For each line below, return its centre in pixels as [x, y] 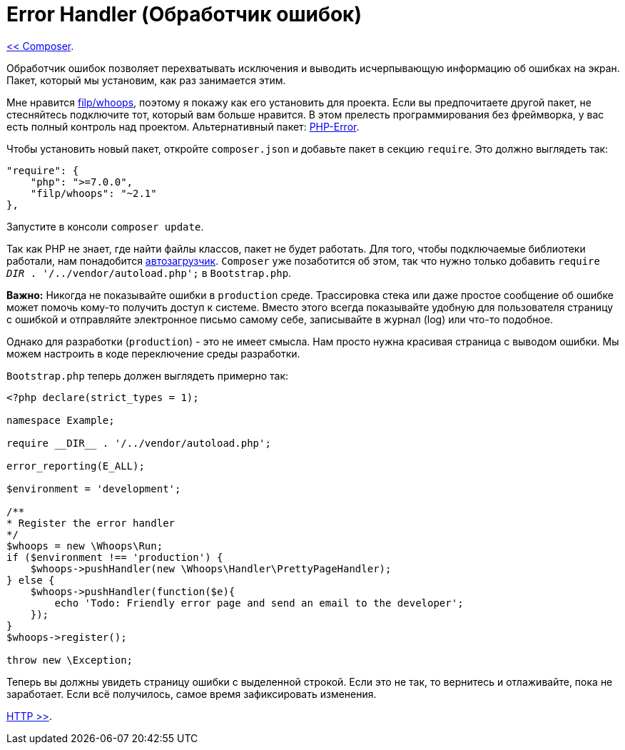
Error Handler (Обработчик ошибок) [184, 14]
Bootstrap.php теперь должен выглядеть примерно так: [148, 375]
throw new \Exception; [70, 660]
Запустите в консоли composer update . [105, 226]
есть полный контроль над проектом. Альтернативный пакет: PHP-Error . [183, 126]
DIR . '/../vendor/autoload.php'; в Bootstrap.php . [149, 273]
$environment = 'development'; [94, 488]
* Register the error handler [91, 523]
